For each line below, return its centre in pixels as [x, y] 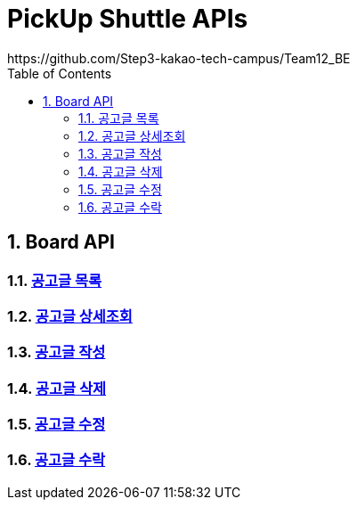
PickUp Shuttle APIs [128, 19]
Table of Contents [60, 73]
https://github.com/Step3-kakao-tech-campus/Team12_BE [179, 58]
